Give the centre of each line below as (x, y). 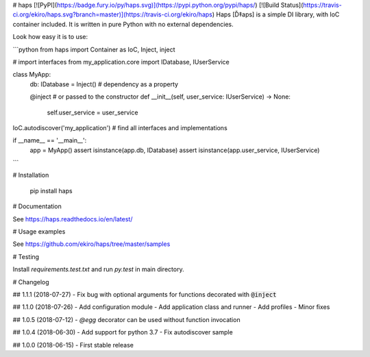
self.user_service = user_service (92, 112)
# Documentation (37, 206)
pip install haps (51, 190)
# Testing (26, 256)
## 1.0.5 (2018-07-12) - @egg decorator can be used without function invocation (126, 319)
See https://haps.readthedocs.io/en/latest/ (73, 219)
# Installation (31, 175)
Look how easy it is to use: (50, 37)
